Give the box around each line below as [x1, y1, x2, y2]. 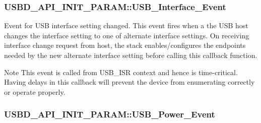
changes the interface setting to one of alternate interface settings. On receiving [4, 30, 249, 40]
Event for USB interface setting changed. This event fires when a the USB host [4, 20, 248, 31]
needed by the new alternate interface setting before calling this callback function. [4, 50, 257, 60]
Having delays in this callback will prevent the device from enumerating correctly [4, 77, 255, 87]
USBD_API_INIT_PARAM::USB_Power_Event [4, 108, 215, 120]
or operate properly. [4, 86, 66, 97]
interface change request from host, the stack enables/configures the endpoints [4, 40, 246, 50]
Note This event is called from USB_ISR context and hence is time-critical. [4, 67, 238, 77]
